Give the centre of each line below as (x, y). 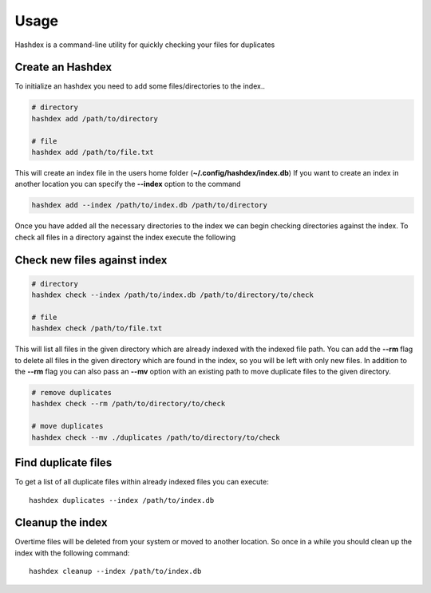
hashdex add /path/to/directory (95, 119)
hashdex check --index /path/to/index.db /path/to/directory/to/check (173, 295)
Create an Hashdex (63, 67)
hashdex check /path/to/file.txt (97, 328)
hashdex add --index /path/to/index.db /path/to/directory (149, 205)
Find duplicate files (63, 463)
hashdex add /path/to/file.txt (93, 152)
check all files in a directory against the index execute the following (125, 237)
